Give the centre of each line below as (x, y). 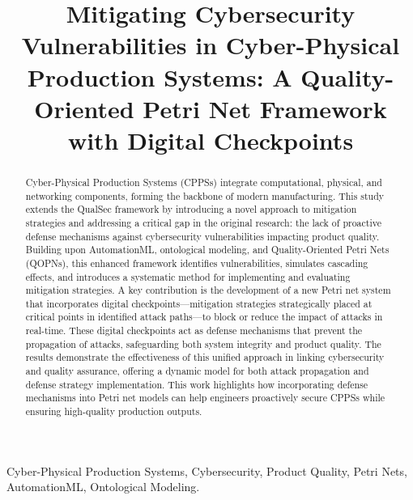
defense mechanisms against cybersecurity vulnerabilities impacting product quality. (202, 236)
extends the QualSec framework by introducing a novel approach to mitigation (191, 209)
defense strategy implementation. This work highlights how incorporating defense (197, 384)
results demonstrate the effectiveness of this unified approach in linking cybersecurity (205, 357)
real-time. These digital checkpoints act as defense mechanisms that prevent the (194, 331)
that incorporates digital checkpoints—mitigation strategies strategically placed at (199, 303)
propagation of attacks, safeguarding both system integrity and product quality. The (203, 343)
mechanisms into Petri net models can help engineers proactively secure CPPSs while (205, 398)
